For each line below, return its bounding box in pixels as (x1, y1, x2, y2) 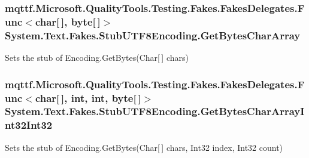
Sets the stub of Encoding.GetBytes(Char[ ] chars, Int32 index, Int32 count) (5, 141, 283, 153)
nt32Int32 (5, 117, 53, 132)
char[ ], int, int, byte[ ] (35, 90, 141, 105)
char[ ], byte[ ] (35, 14, 101, 29)
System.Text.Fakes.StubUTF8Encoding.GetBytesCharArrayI (5, 104, 305, 119)
